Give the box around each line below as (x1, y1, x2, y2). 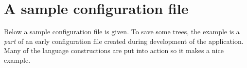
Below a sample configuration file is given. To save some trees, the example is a (4, 27, 240, 37)
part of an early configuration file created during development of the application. (4, 36, 244, 46)
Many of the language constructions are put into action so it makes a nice (4, 45, 224, 55)
